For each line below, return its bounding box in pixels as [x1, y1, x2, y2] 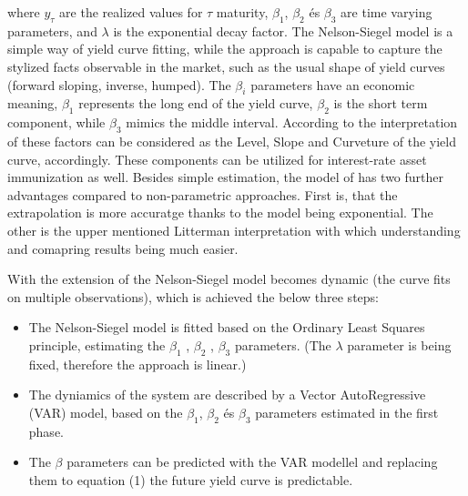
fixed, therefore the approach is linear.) [28, 354, 247, 373]
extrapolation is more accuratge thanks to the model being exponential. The [7, 203, 433, 222]
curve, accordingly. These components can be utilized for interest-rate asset [7, 149, 427, 168]
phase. [28, 421, 64, 440]
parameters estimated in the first [255, 402, 439, 421]
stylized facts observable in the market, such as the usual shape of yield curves [7, 56, 445, 76]
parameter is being [347, 335, 452, 354]
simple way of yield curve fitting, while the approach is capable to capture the [7, 39, 443, 58]
